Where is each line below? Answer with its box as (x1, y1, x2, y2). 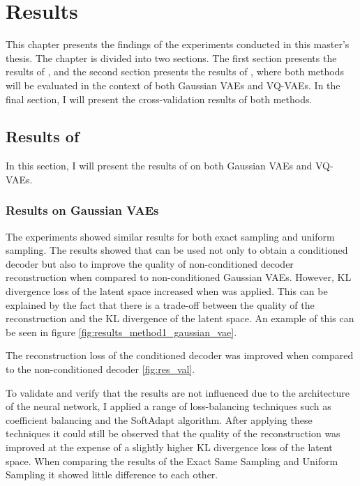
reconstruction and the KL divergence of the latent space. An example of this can (6, 311, 354, 326)
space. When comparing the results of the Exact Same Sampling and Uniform (6, 453, 338, 468)
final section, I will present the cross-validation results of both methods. (6, 91, 313, 106)
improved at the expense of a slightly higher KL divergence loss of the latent (6, 440, 333, 455)
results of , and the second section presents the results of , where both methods (6, 64, 344, 79)
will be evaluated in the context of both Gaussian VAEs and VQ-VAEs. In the (6, 77, 340, 92)
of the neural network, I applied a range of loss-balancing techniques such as (6, 399, 331, 413)
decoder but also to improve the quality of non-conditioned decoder (6, 256, 294, 271)
